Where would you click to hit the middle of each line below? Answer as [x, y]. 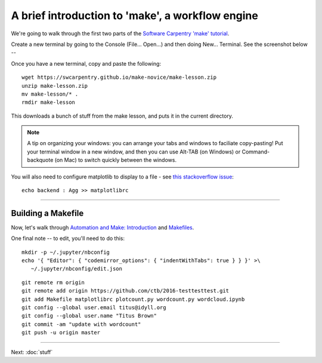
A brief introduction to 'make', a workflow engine [135, 16]
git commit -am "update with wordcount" [81, 324]
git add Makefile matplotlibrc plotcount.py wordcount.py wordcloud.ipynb [133, 299]
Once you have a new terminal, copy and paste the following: [86, 63]
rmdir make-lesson [49, 102]
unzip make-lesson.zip [55, 86]
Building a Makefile [47, 213]
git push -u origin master [61, 333]
